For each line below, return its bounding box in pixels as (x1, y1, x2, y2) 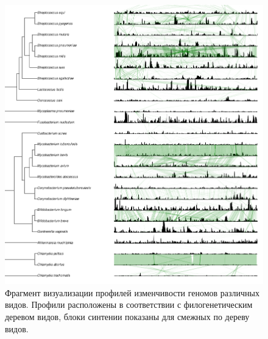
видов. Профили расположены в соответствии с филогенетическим (5, 298, 253, 311)
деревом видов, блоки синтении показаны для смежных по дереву (5, 310, 250, 323)
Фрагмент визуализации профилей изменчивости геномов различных (5, 286, 260, 299)
